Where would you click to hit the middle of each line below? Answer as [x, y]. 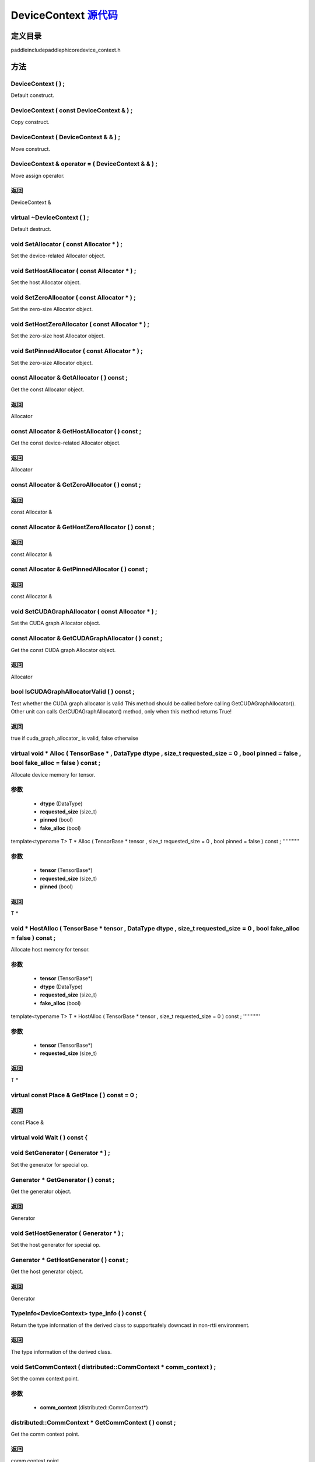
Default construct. [33, 95]
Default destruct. [31, 229]
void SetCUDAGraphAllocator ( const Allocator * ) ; [84, 612]
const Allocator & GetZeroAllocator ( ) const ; [76, 484]
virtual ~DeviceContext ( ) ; [50, 218]
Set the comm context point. [45, 1378]
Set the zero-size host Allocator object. [58, 336]
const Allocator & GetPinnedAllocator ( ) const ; [79, 569]
